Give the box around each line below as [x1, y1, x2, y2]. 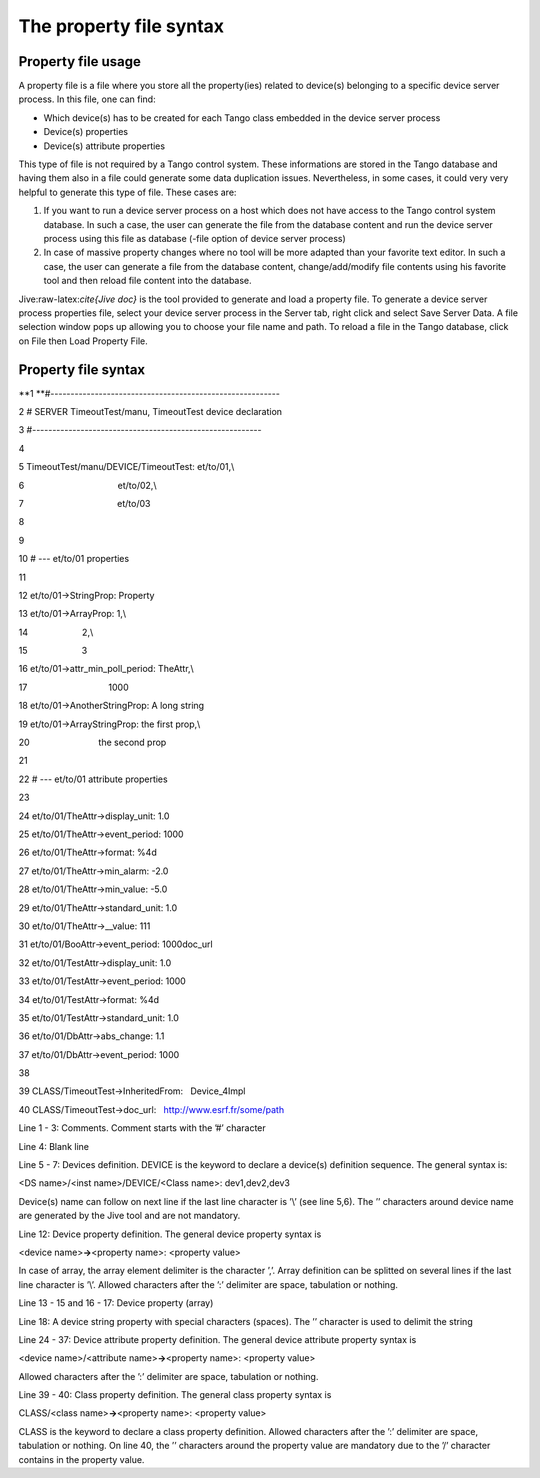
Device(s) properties [43, 126, 129, 138]
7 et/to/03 [18, 497, 151, 509]
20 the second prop [18, 736, 167, 749]
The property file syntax [18, 15, 225, 37]
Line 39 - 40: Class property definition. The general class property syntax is [18, 1389, 332, 1401]
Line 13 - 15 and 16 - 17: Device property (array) [18, 1297, 214, 1309]
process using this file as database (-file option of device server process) [43, 232, 347, 244]
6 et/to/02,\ [18, 479, 157, 491]
